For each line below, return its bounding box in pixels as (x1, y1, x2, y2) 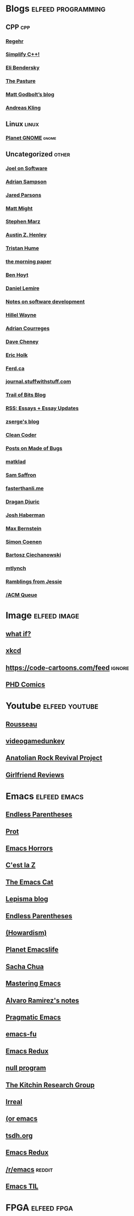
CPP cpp (5, 23, 30, 31)
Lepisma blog (5, 895, 49, 903)
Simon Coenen (5, 538, 42, 545)
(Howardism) (5, 929, 47, 937)
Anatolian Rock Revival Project (5, 754, 102, 762)
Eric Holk (5, 351, 28, 358)
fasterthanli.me (5, 485, 44, 492)
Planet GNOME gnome (5, 135, 57, 142)
